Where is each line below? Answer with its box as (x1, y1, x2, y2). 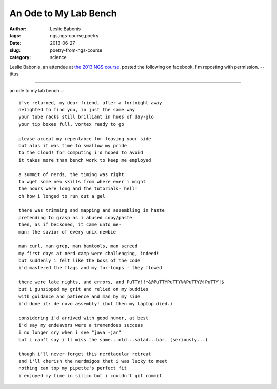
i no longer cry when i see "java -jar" (18, 329, 122, 336)
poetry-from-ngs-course (50, 47, 103, 53)
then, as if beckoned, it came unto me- (18, 222, 122, 228)
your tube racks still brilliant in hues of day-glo (18, 114, 154, 120)
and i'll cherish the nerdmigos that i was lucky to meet (18, 358, 168, 364)
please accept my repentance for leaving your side (18, 135, 151, 141)
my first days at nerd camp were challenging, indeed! (18, 250, 160, 256)
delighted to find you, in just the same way (18, 107, 135, 113)
